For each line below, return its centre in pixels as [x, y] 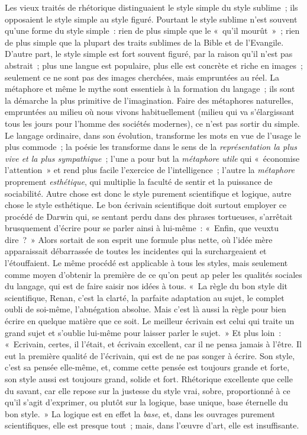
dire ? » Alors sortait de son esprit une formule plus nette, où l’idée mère [139, 239]
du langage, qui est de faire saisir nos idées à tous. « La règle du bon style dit [146, 286]
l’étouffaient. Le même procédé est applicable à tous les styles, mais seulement [146, 263]
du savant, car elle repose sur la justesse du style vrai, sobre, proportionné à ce [148, 390]
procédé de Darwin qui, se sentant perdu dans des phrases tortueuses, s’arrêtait [149, 216]
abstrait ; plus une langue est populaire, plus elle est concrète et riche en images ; [154, 65]
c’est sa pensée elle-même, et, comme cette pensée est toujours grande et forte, [147, 367]
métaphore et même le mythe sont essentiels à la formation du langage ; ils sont [150, 89]
